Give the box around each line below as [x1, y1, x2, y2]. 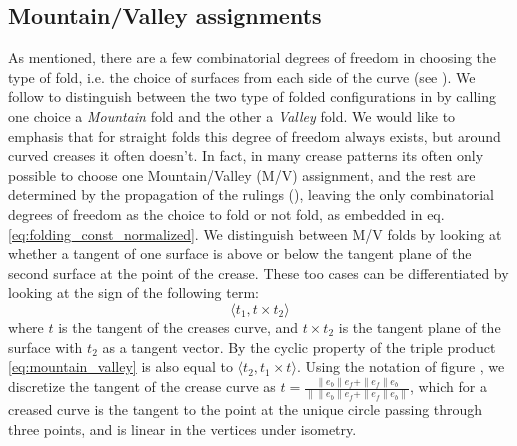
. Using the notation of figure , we [296, 356, 505, 377]
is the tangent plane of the [338, 316, 501, 337]
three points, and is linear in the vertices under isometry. [8, 418, 357, 439]
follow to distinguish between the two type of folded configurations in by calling [8, 86, 496, 107]
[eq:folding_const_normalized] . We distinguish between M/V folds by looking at [8, 223, 502, 244]
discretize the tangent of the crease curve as [8, 376, 276, 397]
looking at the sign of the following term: [8, 282, 259, 303]
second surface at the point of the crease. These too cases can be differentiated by [8, 262, 509, 283]
